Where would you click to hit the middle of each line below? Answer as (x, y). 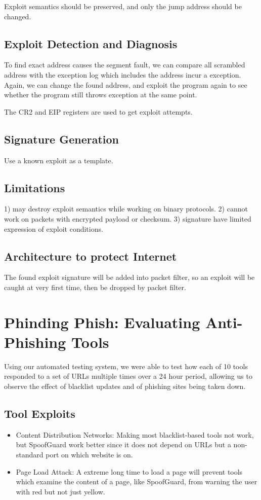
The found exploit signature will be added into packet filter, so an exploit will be (129, 277)
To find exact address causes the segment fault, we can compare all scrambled (125, 65)
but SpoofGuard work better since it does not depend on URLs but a (123, 444)
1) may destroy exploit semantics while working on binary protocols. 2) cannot (126, 209)
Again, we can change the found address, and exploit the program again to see (126, 84)
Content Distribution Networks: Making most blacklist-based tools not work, (135, 434)
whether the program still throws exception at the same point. (101, 95)
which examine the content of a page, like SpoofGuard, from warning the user (137, 481)
